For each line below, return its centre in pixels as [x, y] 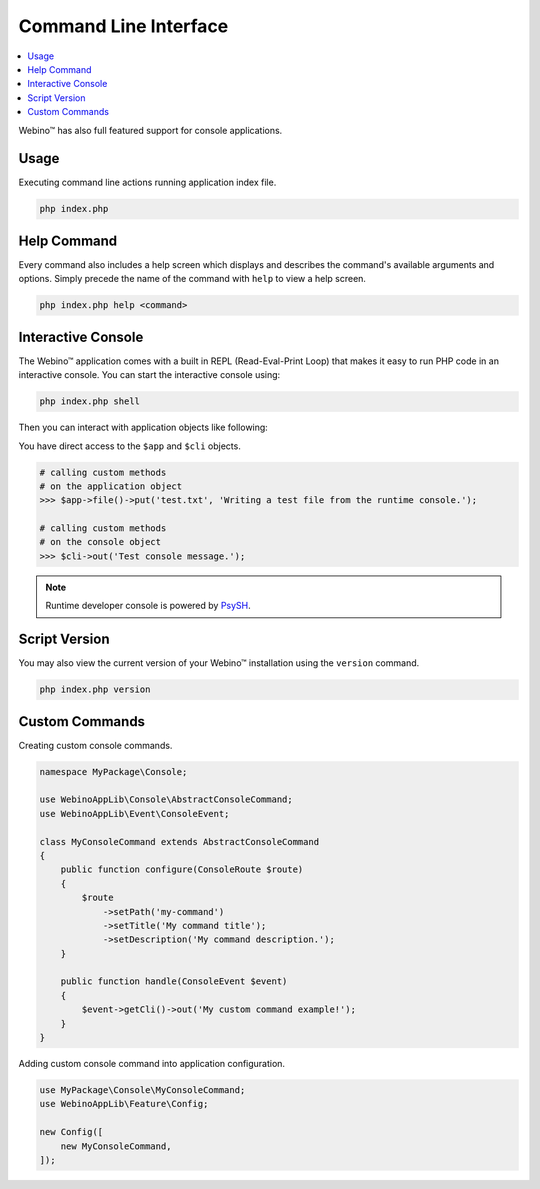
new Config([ [71, 1132]
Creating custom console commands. [95, 745]
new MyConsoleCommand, [116, 1146]
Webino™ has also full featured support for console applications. [150, 130]
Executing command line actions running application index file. [147, 182]
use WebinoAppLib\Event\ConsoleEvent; [134, 813]
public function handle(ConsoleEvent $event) [174, 981]
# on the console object [100, 542]
